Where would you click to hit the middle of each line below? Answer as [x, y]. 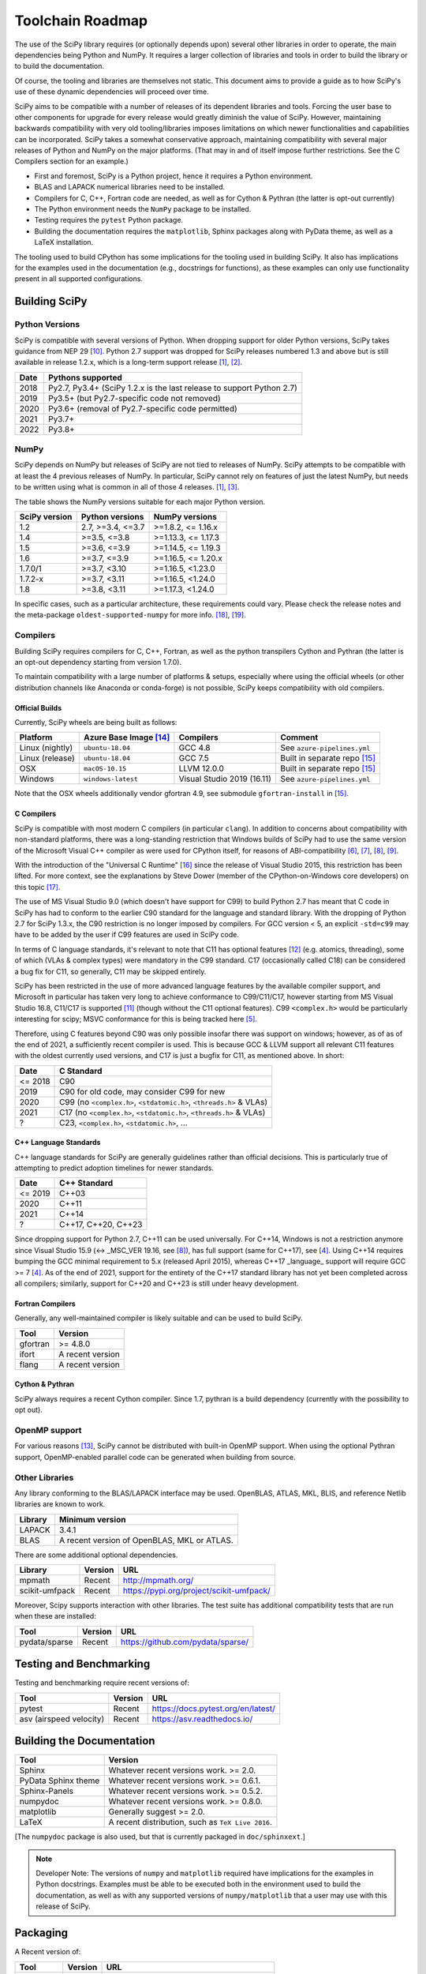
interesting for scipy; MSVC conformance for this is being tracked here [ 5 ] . [136, 1019]
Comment [299, 737]
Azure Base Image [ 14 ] [127, 737]
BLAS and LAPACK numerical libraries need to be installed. [130, 187]
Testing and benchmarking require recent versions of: [102, 1683]
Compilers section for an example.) [72, 161]
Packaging [41, 1933]
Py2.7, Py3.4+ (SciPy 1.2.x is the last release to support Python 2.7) [172, 388]
